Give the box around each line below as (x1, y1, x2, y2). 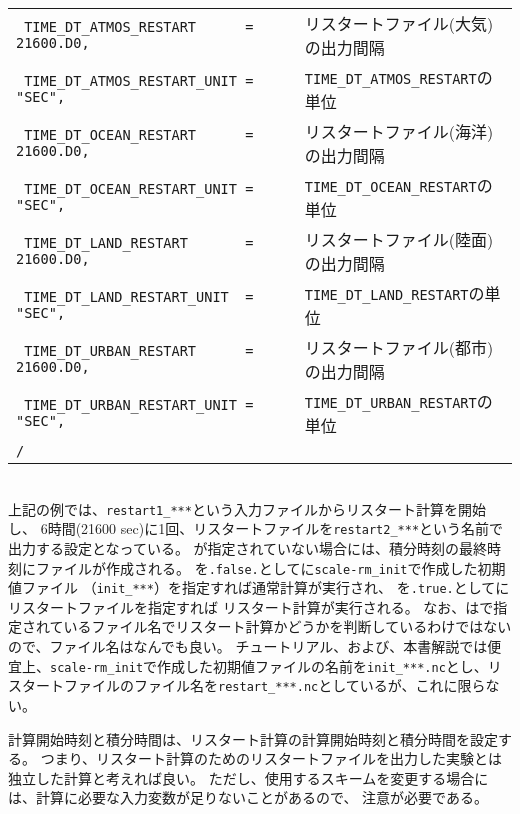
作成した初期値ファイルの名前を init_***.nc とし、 (157, 655, 488, 676)
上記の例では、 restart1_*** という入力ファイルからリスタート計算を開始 (8, 498, 486, 519)
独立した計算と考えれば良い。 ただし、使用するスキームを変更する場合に (8, 767, 489, 788)
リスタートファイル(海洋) (304, 120, 494, 143)
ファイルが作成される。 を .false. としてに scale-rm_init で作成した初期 (35, 557, 506, 578)
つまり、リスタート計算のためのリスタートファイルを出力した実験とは (40, 748, 503, 769)
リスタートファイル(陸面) (304, 228, 494, 251)
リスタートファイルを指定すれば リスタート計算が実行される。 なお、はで (8, 596, 494, 617)
